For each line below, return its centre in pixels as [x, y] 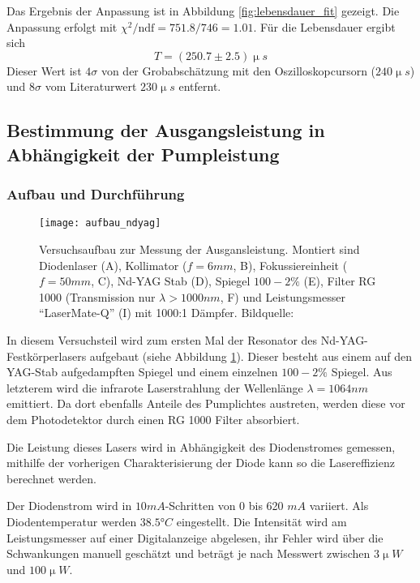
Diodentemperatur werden [72, 521]
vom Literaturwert [91, 86]
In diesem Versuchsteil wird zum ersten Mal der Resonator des [162, 339]
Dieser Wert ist [44, 70]
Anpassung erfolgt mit [62, 26]
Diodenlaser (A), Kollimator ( [113, 265]
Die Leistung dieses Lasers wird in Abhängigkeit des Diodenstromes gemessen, [201, 446]
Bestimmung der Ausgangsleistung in [166, 130]
